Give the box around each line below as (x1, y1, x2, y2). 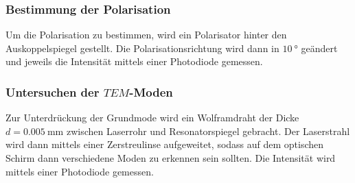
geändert (301, 40, 338, 55)
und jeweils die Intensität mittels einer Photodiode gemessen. (5, 54, 263, 69)
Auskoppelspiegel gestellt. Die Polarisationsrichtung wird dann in (5, 40, 279, 55)
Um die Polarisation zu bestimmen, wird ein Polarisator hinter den (5, 27, 287, 42)
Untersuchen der (5, 83, 100, 100)
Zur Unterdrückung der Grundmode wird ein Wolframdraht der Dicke (5, 110, 299, 125)
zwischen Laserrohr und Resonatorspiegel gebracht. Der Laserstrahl (66, 123, 350, 138)
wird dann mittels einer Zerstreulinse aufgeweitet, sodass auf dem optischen (5, 137, 324, 151)
